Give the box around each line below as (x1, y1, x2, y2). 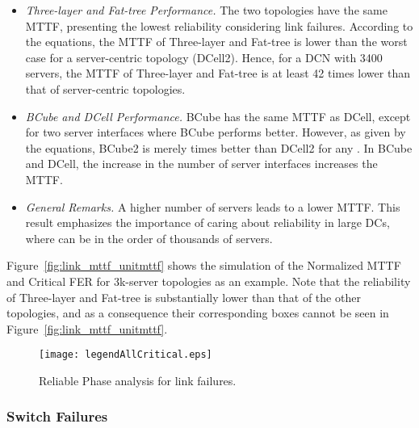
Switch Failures (6, 406, 108, 426)
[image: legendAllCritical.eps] (39, 349, 212, 361)
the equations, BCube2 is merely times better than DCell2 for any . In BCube (25, 139, 413, 156)
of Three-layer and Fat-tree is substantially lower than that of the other (6, 288, 361, 305)
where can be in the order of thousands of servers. (25, 229, 273, 246)
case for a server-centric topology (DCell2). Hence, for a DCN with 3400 (25, 48, 383, 65)
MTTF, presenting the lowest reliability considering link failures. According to (25, 17, 413, 34)
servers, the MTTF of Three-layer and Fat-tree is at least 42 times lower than (25, 65, 410, 82)
